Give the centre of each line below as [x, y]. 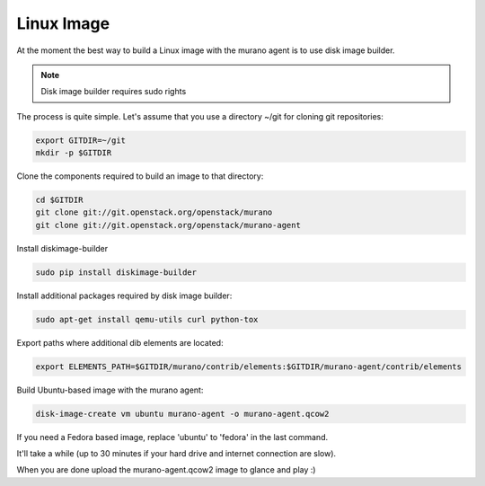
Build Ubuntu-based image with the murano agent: [110, 390]
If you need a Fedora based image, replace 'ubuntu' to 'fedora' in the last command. [172, 437]
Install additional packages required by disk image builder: [124, 296]
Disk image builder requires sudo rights [114, 92]
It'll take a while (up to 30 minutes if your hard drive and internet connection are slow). [176, 454]
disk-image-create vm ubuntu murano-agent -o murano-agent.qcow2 [182, 414]
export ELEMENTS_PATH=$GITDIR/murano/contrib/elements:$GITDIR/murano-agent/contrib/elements [249, 367]
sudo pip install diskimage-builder [116, 272]
